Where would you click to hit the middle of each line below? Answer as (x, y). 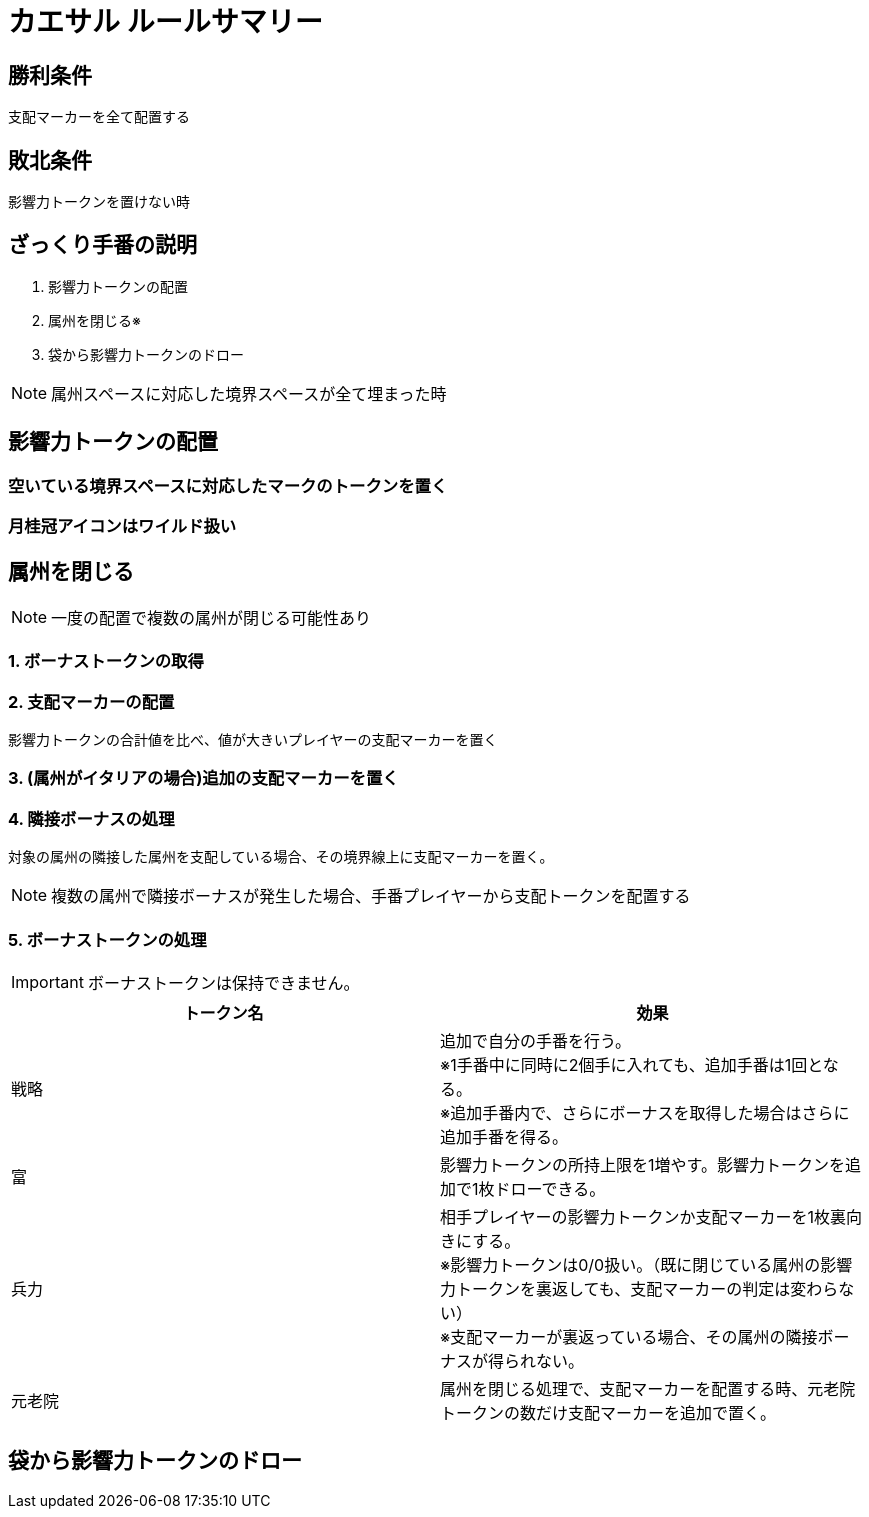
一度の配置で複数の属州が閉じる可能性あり (211, 617)
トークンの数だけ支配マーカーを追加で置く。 (608, 1412)
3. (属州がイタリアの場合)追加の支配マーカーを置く (203, 778)
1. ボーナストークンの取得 (106, 661)
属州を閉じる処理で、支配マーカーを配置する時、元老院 (648, 1388)
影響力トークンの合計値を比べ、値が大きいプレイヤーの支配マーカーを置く (253, 740)
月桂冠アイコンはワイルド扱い (122, 526)
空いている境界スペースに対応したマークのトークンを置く (228, 485)
